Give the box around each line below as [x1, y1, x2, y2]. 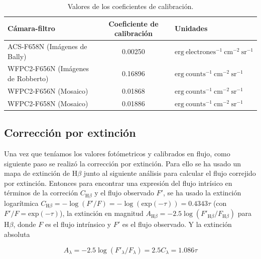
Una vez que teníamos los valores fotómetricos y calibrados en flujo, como [4, 148, 230, 159]
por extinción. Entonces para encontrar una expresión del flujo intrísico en [4, 177, 232, 188]
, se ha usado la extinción [163, 187, 241, 198]
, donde [13, 219, 36, 229]
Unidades [175, 23, 208, 34]
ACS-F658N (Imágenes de [8, 41, 87, 52]
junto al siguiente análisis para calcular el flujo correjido [83, 168, 256, 178]
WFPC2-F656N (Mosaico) [8, 85, 88, 96]
